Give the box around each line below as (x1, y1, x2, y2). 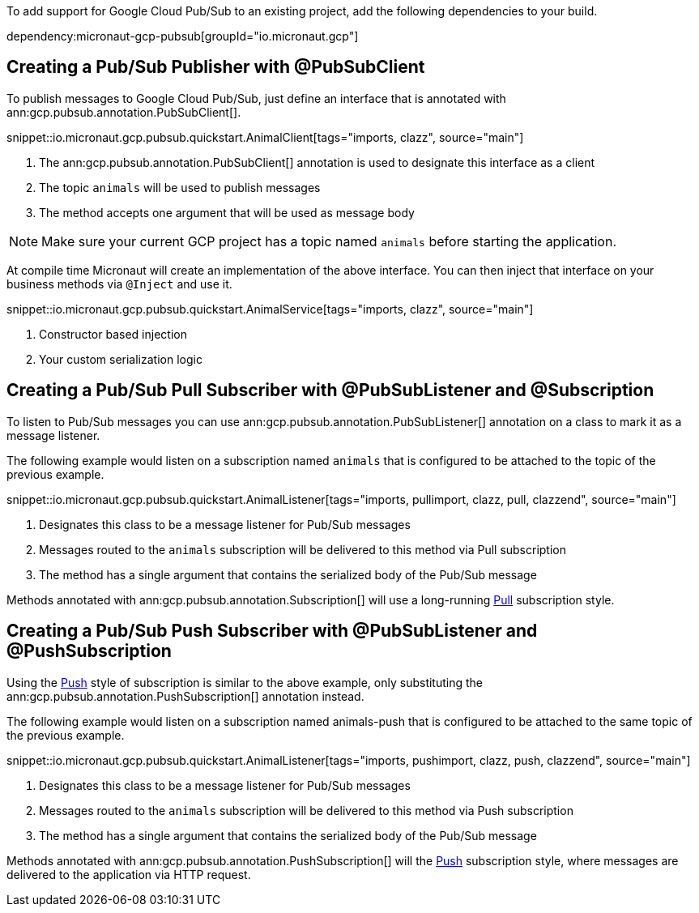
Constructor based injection (39, 326, 187, 341)
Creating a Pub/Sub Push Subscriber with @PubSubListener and (6, 621, 538, 642)
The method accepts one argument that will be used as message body (39, 205, 415, 220)
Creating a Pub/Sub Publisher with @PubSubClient (6, 57, 425, 78)
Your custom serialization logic (39, 352, 202, 366)
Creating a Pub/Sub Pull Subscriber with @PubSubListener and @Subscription (6, 380, 654, 401)
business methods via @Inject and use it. (6, 276, 232, 291)
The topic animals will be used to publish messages (39, 180, 321, 194)
